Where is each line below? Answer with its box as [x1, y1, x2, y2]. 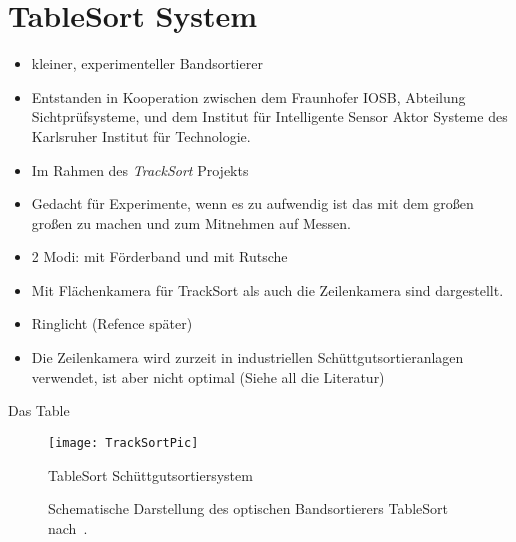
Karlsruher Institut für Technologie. [31, 125, 251, 146]
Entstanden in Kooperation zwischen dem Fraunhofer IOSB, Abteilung [31, 86, 466, 107]
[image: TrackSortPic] [48, 435, 199, 450]
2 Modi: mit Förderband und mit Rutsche [31, 246, 288, 267]
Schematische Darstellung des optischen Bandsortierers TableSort [48, 498, 449, 519]
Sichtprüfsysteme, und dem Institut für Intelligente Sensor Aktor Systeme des [31, 106, 508, 127]
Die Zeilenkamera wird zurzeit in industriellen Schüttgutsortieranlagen [31, 347, 464, 368]
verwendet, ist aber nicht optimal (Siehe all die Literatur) [31, 366, 385, 387]
